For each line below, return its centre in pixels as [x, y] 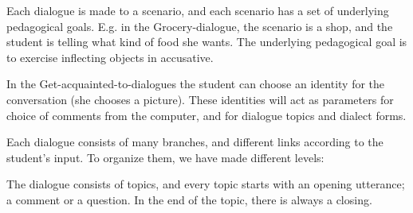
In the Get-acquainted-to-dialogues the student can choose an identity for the [196, 84]
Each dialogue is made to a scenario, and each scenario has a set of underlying [198, 10]
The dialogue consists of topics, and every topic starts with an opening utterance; [206, 184]
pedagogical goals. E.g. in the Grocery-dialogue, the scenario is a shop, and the [200, 26]
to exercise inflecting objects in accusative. [110, 57]
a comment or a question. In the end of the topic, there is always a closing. [189, 199]
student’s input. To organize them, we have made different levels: [165, 157]
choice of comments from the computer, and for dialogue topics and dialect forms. [206, 115]
